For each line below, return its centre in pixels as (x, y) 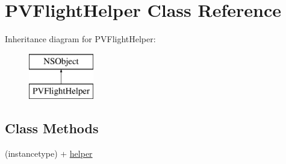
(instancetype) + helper (49, 153)
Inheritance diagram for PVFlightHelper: (80, 39)
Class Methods (52, 128)
